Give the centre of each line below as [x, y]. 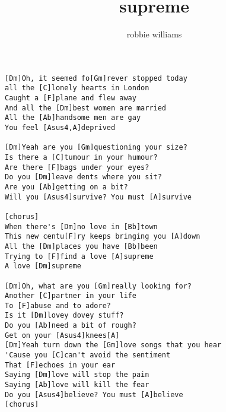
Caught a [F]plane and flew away [71, 98]
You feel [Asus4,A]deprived [60, 128]
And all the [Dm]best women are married [86, 108]
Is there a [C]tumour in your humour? [81, 157]
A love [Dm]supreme [43, 266]
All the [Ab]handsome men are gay [73, 118]
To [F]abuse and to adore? [58, 305]
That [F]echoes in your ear [60, 365]
